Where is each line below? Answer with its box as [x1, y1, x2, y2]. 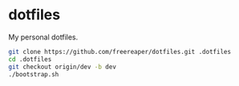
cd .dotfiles [8, 55, 52, 63]
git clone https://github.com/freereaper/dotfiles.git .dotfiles [8, 47, 231, 55]
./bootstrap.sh [8, 70, 59, 78]
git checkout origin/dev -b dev [8, 63, 116, 71]
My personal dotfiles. [8, 32, 79, 42]
